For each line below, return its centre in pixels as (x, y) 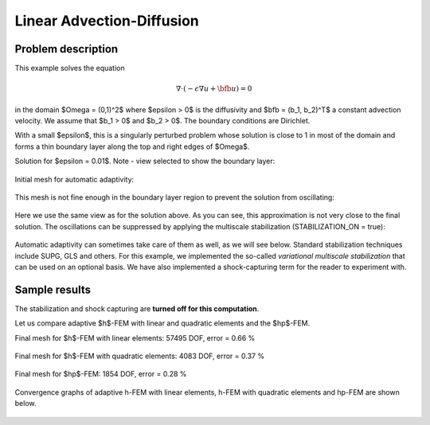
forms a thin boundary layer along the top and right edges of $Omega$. (132, 146)
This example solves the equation (70, 68)
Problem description (66, 49)
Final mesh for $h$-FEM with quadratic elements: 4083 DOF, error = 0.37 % (140, 356)
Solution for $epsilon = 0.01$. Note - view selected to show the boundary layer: (145, 161)
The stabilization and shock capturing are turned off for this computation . (137, 308)
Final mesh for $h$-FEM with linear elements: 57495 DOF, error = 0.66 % (135, 337)
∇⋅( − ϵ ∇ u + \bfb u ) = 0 (214, 89)
